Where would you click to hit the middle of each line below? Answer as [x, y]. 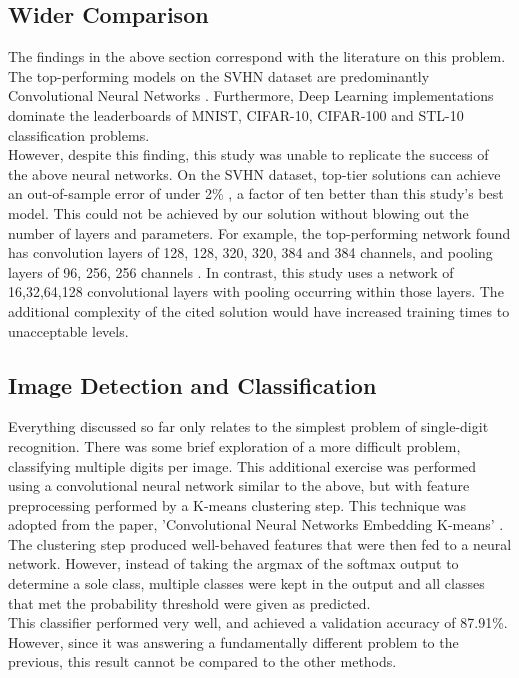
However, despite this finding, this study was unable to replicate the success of [248, 154]
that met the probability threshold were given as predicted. [189, 602]
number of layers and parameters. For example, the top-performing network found [259, 232]
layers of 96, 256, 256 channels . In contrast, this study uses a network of [231, 271]
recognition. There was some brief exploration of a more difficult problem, [234, 445]
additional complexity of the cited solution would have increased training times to [259, 310]
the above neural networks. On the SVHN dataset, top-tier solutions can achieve [254, 173]
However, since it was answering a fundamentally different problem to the [233, 641]
